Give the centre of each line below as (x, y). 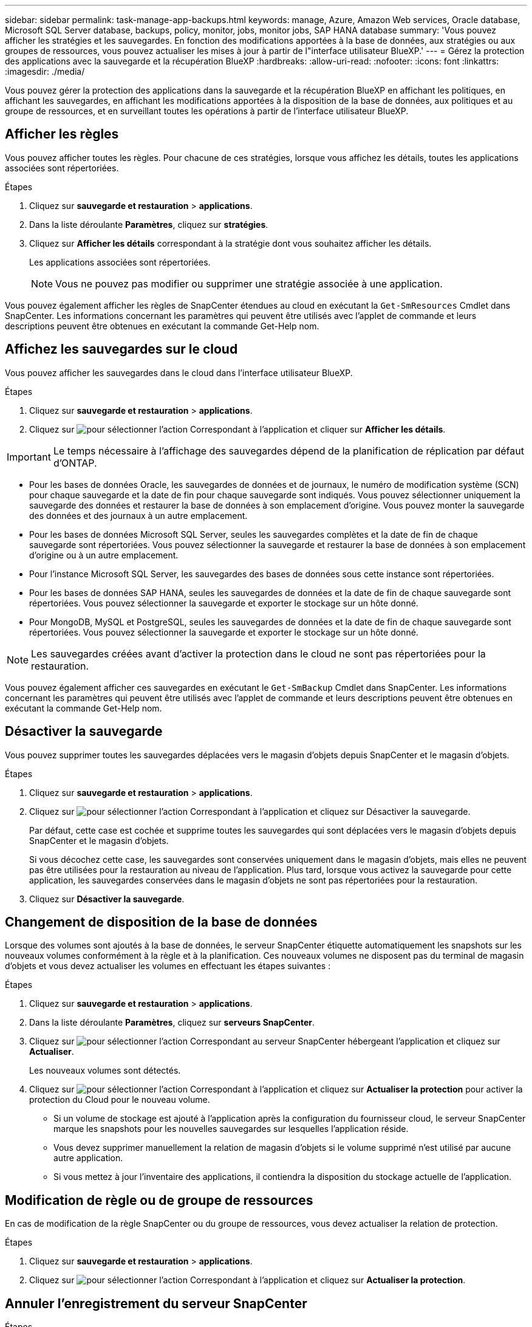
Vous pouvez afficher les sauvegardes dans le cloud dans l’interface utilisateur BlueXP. (179, 372)
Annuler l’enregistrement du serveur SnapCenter (156, 1303)
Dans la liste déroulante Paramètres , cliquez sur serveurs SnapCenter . (172, 1023)
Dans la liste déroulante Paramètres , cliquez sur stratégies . (149, 224)
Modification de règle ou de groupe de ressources (159, 1200)
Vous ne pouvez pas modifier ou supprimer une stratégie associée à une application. (249, 283)
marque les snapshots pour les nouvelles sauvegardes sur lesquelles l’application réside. (231, 1129)
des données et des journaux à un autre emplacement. (138, 515)
